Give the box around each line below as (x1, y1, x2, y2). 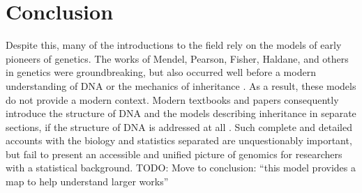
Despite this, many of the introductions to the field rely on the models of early (6, 38, 342, 52)
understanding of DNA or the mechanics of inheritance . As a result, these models (6, 78, 356, 93)
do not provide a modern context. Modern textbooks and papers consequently (6, 92, 339, 107)
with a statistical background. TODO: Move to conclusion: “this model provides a (6, 160, 356, 175)
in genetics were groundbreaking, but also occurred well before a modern (6, 65, 316, 79)
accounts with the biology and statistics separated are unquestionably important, (6, 133, 352, 148)
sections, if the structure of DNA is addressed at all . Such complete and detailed (6, 119, 352, 134)
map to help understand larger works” (6, 174, 169, 189)
